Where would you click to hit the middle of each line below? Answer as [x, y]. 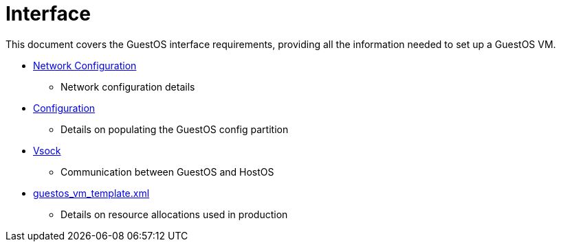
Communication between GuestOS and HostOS [167, 172]
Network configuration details [128, 86]
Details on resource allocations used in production [174, 214]
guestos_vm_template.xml [91, 193]
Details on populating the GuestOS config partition [175, 129]
